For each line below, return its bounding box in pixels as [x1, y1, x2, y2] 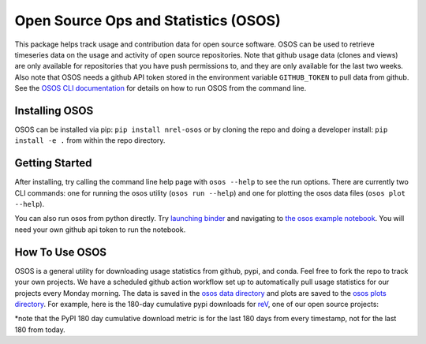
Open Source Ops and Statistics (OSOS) [14, 12, 281, 29]
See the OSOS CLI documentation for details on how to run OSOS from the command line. [14, 84, 307, 93]
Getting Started [14, 156, 92, 170]
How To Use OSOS [14, 245, 106, 259]
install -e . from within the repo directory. [14, 136, 166, 145]
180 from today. [14, 324, 66, 335]
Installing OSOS [14, 103, 94, 118]
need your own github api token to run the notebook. [14, 225, 186, 234]
